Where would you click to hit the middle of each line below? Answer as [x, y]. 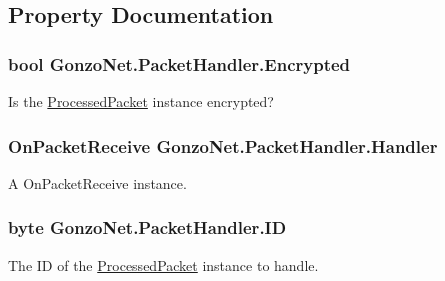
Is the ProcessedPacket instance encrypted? [141, 101]
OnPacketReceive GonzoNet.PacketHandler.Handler [223, 145]
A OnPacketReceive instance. [97, 182]
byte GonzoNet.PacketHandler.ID [147, 227]
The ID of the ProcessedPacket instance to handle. [163, 264]
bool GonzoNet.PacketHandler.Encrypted [179, 63]
